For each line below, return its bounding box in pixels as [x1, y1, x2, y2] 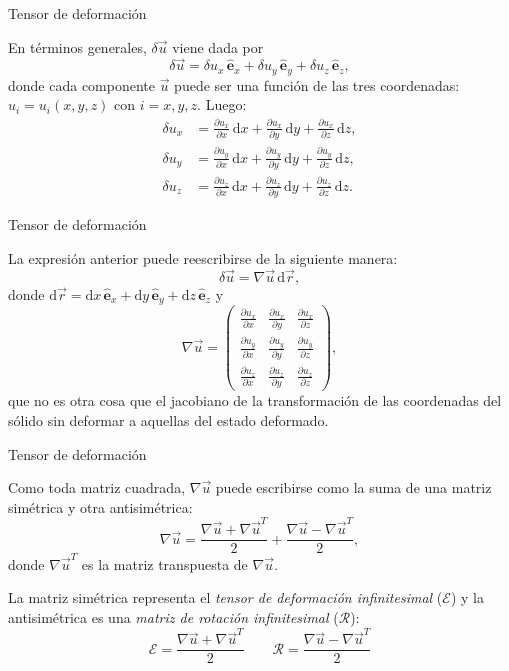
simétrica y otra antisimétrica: [8, 496, 193, 517]
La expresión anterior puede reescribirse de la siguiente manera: [8, 247, 398, 268]
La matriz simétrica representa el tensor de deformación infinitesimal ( [8, 587, 443, 608]
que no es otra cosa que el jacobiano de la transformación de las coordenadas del [8, 390, 502, 411]
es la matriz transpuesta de [81, 553, 248, 574]
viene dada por [172, 36, 264, 57]
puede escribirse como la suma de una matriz [215, 477, 492, 498]
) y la [450, 587, 484, 608]
